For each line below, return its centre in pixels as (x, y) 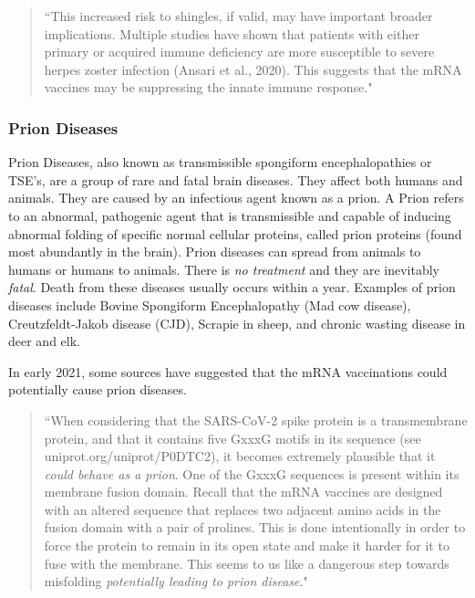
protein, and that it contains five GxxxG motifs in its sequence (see (232, 438)
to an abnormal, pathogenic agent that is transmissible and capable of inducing (230, 215)
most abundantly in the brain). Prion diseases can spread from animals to (215, 252)
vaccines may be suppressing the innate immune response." (208, 87)
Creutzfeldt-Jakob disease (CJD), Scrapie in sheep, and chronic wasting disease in (237, 323)
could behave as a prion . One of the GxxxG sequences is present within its (252, 473)
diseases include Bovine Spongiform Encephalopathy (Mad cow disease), (210, 304)
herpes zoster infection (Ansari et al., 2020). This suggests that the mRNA (253, 69)
